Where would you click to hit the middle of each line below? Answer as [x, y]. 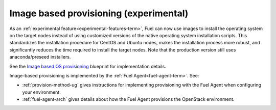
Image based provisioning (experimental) [99, 13]
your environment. [41, 92]
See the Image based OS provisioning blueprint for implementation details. [88, 66]
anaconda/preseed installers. [40, 57]
